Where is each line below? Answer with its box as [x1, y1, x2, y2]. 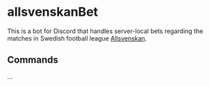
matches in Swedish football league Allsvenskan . [7, 34, 147, 42]
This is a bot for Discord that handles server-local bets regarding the [7, 27, 204, 35]
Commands [7, 54, 59, 66]
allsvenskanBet [7, 4, 99, 20]
